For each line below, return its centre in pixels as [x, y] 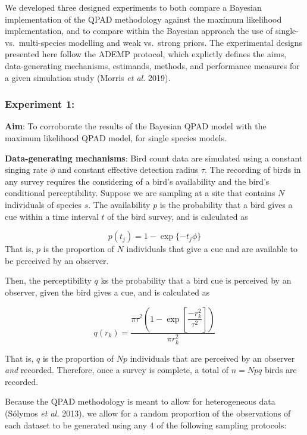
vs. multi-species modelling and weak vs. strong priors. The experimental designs [154, 42]
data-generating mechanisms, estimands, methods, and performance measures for [152, 65]
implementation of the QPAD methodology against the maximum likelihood [143, 19]
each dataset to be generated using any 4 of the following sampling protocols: [146, 425]
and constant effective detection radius [128, 170]
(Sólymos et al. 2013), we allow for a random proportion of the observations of [148, 413]
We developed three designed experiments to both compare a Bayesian [133, 7]
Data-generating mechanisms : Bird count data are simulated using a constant [154, 158]
